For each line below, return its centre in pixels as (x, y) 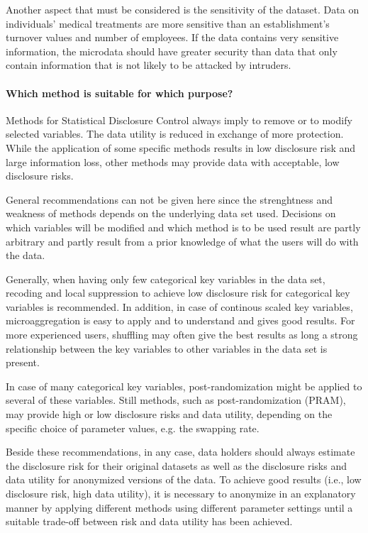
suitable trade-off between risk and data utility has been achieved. (149, 521)
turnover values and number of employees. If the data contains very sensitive (172, 37)
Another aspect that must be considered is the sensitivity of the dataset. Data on (183, 9)
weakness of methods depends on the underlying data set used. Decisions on (171, 213)
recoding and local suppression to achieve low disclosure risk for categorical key (178, 293)
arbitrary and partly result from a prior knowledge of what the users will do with (182, 241)
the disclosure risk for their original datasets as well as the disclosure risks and (176, 465)
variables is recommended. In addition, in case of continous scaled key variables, (179, 306)
